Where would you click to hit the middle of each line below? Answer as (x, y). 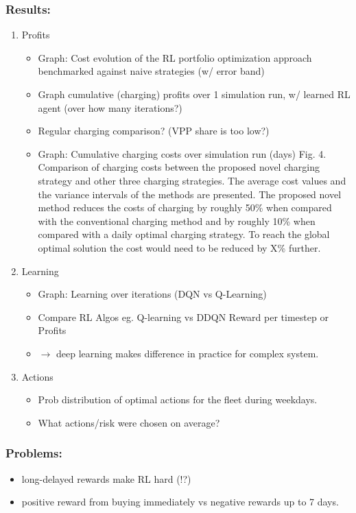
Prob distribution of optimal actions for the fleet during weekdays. (178, 399)
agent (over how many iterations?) (110, 107)
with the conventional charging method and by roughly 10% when (177, 220)
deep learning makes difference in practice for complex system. (187, 353)
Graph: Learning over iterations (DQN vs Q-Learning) (152, 294)
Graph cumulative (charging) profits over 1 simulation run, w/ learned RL (194, 94)
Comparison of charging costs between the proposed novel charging (179, 167)
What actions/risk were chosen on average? (129, 422)
